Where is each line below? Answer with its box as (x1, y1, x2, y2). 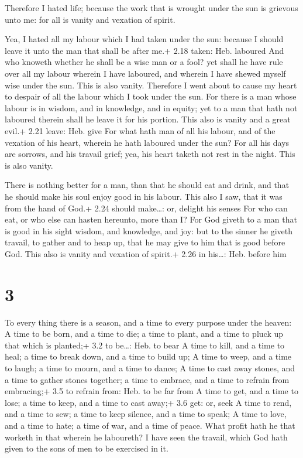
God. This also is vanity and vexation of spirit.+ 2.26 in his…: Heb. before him (5, 247, 287, 259)
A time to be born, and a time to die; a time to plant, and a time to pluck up (5, 327, 284, 340)
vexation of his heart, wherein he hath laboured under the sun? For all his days (5, 136, 290, 148)
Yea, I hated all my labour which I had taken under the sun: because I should (5, 33, 284, 45)
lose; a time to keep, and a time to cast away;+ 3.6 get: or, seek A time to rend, (5, 396, 292, 408)
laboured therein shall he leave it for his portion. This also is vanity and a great (5, 113, 291, 125)
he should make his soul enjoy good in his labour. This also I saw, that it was (5, 190, 283, 202)
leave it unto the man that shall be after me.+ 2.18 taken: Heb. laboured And (5, 44, 284, 56)
